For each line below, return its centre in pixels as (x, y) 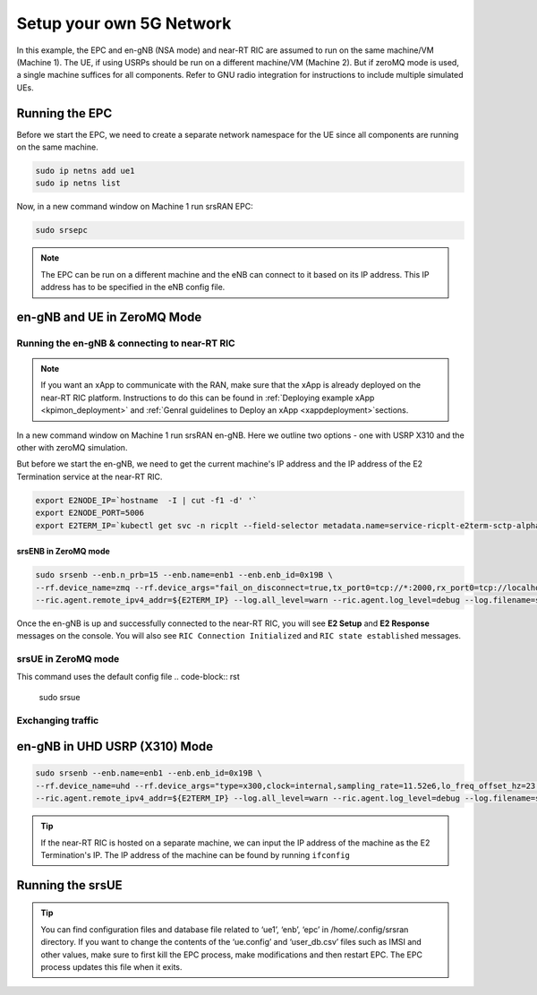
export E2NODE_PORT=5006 (90, 513)
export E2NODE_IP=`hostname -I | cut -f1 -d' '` (146, 500)
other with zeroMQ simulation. (72, 448)
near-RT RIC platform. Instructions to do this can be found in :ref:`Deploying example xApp (208, 398)
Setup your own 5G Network (124, 23)
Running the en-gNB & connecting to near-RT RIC (126, 343)
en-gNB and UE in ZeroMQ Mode (109, 317)
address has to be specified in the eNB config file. (133, 287)
